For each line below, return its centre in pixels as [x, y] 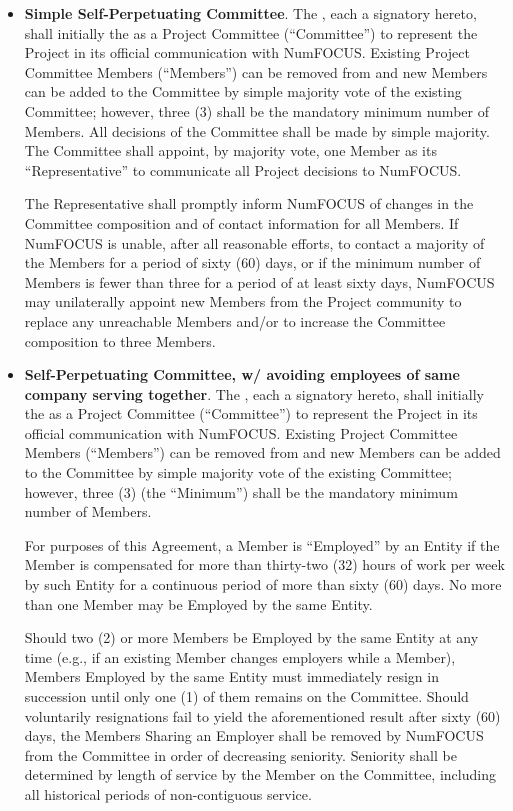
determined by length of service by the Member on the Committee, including [260, 774]
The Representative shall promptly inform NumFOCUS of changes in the [249, 203]
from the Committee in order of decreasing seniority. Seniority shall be [240, 754]
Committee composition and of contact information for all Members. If [241, 222]
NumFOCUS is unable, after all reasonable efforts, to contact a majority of [254, 242]
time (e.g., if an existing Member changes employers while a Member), [240, 656]
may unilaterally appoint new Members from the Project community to [243, 301]
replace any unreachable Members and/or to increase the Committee [235, 320]
